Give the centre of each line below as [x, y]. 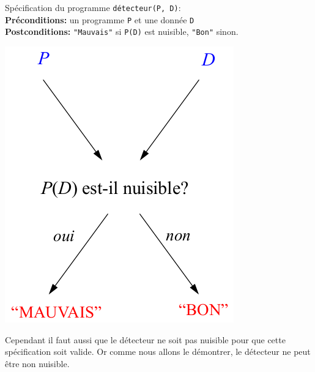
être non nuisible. [37, 363]
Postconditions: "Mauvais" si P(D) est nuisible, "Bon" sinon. [122, 32]
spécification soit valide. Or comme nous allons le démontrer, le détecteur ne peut [158, 352]
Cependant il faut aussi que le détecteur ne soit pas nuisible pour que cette [145, 339]
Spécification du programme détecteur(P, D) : [93, 7]
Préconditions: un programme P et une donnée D [100, 19]
